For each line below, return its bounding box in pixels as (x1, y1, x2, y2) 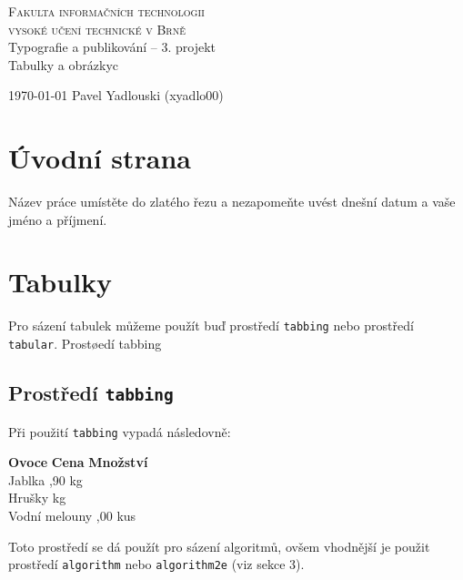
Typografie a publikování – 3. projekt (8, 37, 216, 56)
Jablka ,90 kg (8, 470, 83, 489)
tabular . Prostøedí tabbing (8, 334, 162, 353)
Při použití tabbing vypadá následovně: (8, 422, 231, 441)
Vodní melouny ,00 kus (8, 505, 136, 524)
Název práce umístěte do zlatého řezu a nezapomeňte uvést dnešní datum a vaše (8, 192, 456, 211)
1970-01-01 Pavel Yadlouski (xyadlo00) (8, 86, 224, 105)
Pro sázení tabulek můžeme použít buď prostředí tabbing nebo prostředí (8, 316, 414, 335)
